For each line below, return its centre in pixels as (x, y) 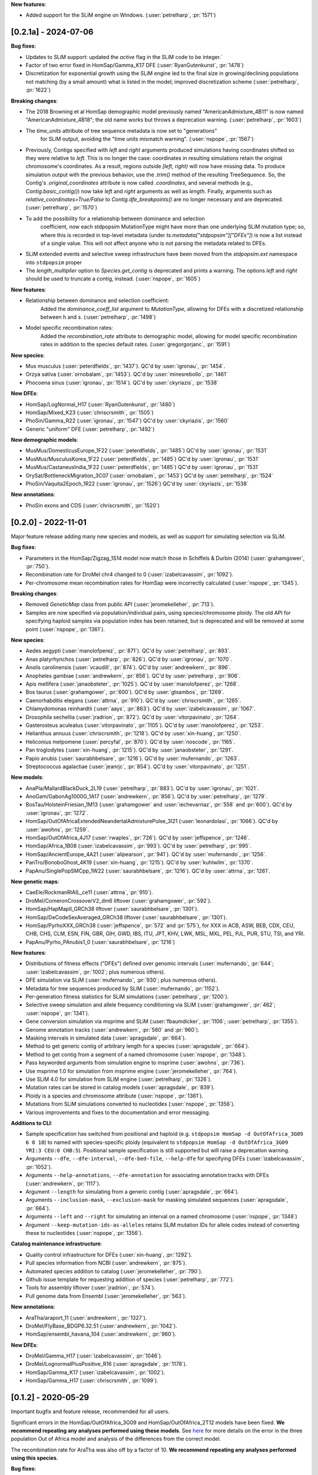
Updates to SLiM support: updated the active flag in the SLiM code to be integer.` (124, 57)
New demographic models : (45, 440)
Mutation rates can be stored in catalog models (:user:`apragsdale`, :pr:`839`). (120, 1087)
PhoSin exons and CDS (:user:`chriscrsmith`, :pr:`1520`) (93, 505)
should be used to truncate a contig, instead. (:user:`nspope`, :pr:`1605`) (113, 279)
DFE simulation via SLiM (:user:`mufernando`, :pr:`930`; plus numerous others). (121, 980)
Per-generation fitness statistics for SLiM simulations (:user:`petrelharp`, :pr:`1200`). (127, 997)
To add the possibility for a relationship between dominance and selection (115, 218)
